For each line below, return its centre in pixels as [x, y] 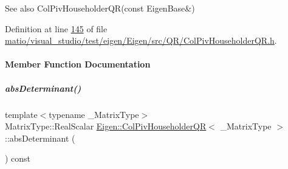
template [21, 114]
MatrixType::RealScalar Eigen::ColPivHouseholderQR [106, 126]
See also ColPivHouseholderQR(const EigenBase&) [100, 8]
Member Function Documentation [78, 64]
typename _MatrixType [94, 114]
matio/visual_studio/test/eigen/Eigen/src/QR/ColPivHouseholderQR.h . [141, 40]
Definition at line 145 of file [56, 28]
